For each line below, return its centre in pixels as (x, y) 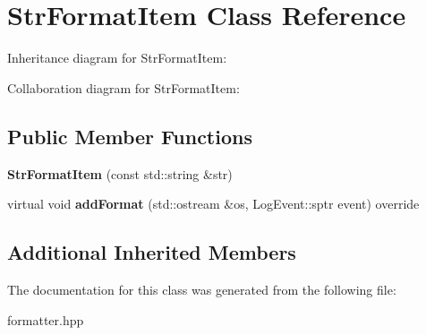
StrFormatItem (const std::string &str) (120, 173)
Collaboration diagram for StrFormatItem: (124, 87)
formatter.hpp (46, 319)
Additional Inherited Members (152, 252)
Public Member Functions (130, 136)
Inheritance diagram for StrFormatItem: (117, 58)
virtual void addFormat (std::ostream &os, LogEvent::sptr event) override (213, 204)
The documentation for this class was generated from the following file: (202, 289)
